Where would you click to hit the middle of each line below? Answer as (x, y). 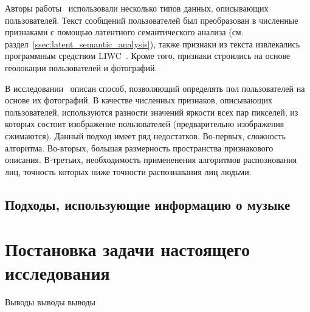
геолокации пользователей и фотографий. (81, 67)
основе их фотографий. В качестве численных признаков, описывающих (139, 100)
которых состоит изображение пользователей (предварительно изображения (145, 124)
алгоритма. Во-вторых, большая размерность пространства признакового (139, 147)
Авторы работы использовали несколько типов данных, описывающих (137, 8)
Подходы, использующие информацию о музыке (148, 204)
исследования (57, 273)
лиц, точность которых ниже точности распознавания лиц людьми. (128, 171)
